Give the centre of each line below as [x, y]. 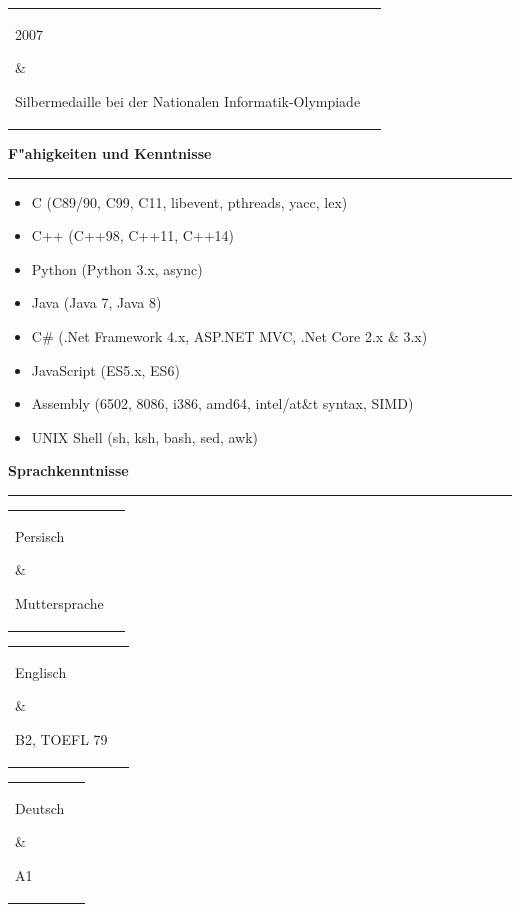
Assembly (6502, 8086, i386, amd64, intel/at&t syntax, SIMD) [222, 403]
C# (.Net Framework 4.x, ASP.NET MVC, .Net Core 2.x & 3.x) [229, 336]
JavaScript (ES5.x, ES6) [105, 369]
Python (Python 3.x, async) [117, 268]
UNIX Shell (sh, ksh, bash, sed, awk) [145, 436]
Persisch [40, 535]
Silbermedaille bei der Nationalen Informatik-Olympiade [188, 100]
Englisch [41, 671]
